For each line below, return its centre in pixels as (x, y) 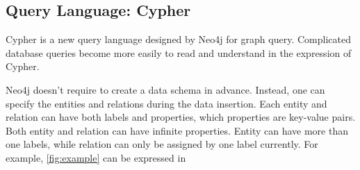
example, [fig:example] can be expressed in (96, 157)
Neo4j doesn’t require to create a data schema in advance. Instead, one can (165, 89)
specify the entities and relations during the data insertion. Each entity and (166, 103)
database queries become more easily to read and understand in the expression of (179, 52)
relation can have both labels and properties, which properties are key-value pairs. (181, 117)
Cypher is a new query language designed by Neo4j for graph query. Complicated (178, 39)
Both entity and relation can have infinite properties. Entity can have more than (177, 130)
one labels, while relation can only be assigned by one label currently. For (162, 144)
